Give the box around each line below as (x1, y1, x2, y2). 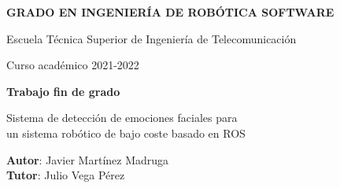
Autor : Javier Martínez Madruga (6, 151, 169, 168)
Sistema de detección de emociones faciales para (6, 109, 238, 126)
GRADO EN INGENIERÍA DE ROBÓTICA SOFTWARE (6, 4, 334, 20)
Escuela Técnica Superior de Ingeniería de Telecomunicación (6, 30, 297, 46)
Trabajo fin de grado (6, 83, 120, 99)
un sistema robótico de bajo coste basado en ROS (6, 124, 246, 141)
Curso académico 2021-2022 (6, 57, 139, 73)
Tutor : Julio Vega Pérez (6, 167, 125, 183)
